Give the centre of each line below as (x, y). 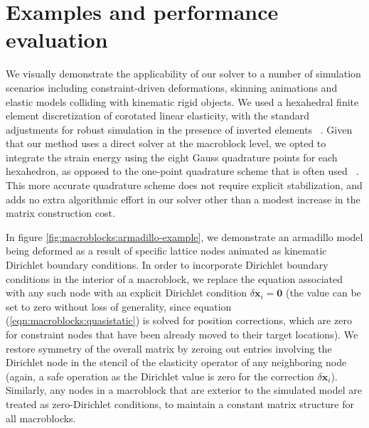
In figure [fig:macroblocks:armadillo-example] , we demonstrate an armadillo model (184, 236)
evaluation (57, 39)
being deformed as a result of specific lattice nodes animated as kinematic (166, 251)
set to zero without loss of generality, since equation (119, 306)
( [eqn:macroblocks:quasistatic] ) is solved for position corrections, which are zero (179, 320)
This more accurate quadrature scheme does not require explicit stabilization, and (184, 185)
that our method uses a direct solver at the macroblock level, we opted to (166, 143)
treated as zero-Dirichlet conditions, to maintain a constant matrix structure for (180, 403)
